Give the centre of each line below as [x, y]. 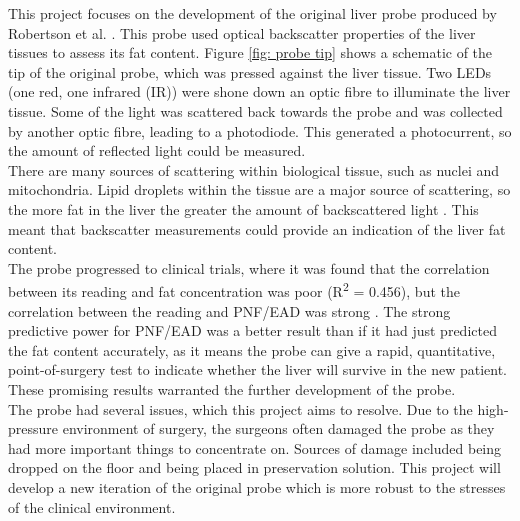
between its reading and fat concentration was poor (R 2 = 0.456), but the [234, 289]
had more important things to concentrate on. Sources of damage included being [255, 447]
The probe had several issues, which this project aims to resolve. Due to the [240, 408]
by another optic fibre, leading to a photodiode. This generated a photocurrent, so [260, 130]
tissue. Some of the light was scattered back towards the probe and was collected [255, 110]
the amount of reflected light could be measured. [157, 150]
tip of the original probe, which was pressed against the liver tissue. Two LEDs [250, 71]
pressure [33, 428]
